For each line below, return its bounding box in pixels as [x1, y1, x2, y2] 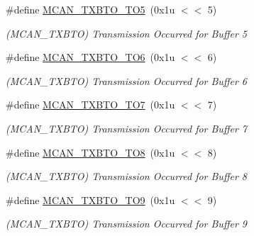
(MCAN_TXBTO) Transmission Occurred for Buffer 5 [6, 26, 247, 40]
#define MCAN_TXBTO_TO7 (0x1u [6, 97, 175, 112]
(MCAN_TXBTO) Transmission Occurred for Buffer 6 [6, 73, 247, 88]
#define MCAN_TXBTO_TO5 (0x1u [6, 2, 175, 16]
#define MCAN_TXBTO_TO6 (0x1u [6, 50, 175, 64]
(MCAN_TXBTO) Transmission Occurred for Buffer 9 [6, 216, 247, 231]
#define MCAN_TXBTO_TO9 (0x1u [6, 192, 175, 207]
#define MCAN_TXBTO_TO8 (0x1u [6, 145, 175, 159]
